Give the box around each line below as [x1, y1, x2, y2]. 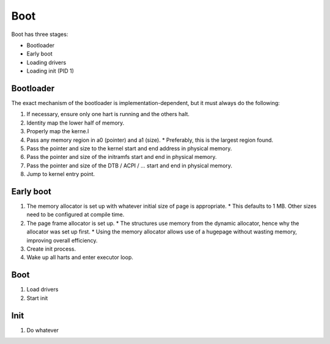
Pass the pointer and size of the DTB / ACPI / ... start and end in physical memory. [26, 162, 232, 169]
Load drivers [26, 286, 59, 293]
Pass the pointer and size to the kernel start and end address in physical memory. [26, 144, 232, 152]
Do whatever [26, 326, 59, 334]
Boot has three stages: [11, 31, 68, 38]
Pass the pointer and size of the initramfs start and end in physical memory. [26, 153, 217, 161]
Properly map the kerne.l [26, 128, 89, 135]
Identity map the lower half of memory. [26, 119, 125, 126]
